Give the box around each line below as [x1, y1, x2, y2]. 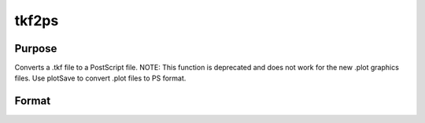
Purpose [14, 42, 57, 55]
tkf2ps [14, 12, 59, 29]
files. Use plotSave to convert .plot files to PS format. [14, 73, 187, 83]
